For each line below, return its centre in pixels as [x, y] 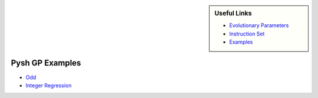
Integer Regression [49, 85]
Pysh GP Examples [46, 63]
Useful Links [233, 13]
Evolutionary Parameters [259, 25]
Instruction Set [247, 34]
